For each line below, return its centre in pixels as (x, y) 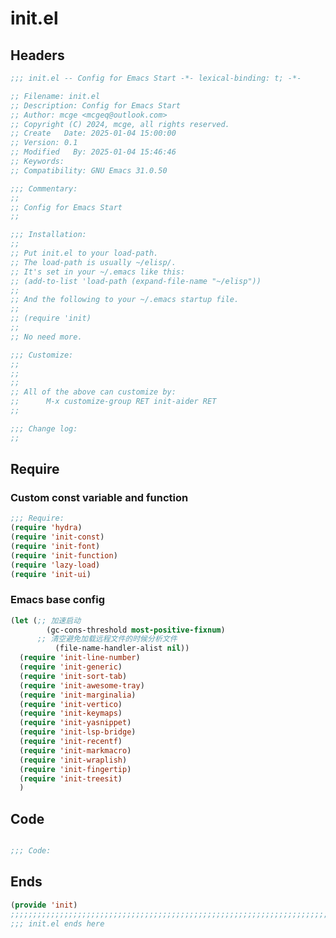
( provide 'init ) (44, 905)
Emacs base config (58, 600)
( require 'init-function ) (64, 555)
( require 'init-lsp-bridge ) (78, 732)
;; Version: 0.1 (44, 143)
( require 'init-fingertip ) (75, 769)
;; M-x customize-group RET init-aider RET (113, 402)
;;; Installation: (48, 235)
